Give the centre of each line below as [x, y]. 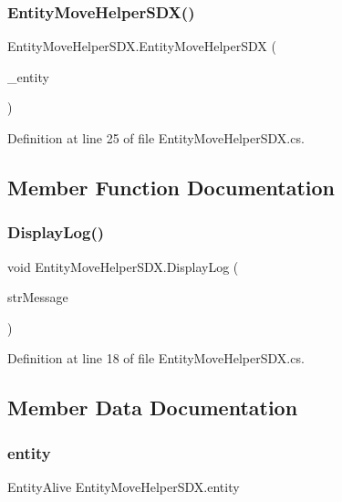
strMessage [38, 297]
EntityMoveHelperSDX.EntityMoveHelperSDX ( [142, 46]
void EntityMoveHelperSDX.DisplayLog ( [123, 266]
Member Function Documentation [171, 187]
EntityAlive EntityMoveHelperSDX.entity [124, 486]
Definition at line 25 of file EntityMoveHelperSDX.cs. [156, 138]
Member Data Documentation [153, 408]
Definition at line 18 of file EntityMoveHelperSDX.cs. [156, 358]
